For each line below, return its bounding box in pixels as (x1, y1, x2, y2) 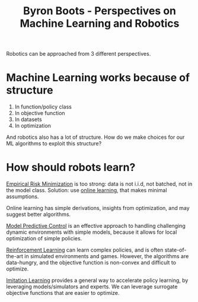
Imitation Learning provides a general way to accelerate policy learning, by (6, 277, 189, 284)
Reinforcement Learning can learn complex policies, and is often (6, 246, 164, 253)
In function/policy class (14, 103, 72, 110)
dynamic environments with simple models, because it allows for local (6, 228, 177, 236)
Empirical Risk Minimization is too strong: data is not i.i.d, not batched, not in (6, 180, 193, 187)
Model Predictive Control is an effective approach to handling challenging (6, 222, 186, 230)
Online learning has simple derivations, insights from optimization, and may (6, 205, 190, 212)
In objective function (14, 110, 65, 117)
